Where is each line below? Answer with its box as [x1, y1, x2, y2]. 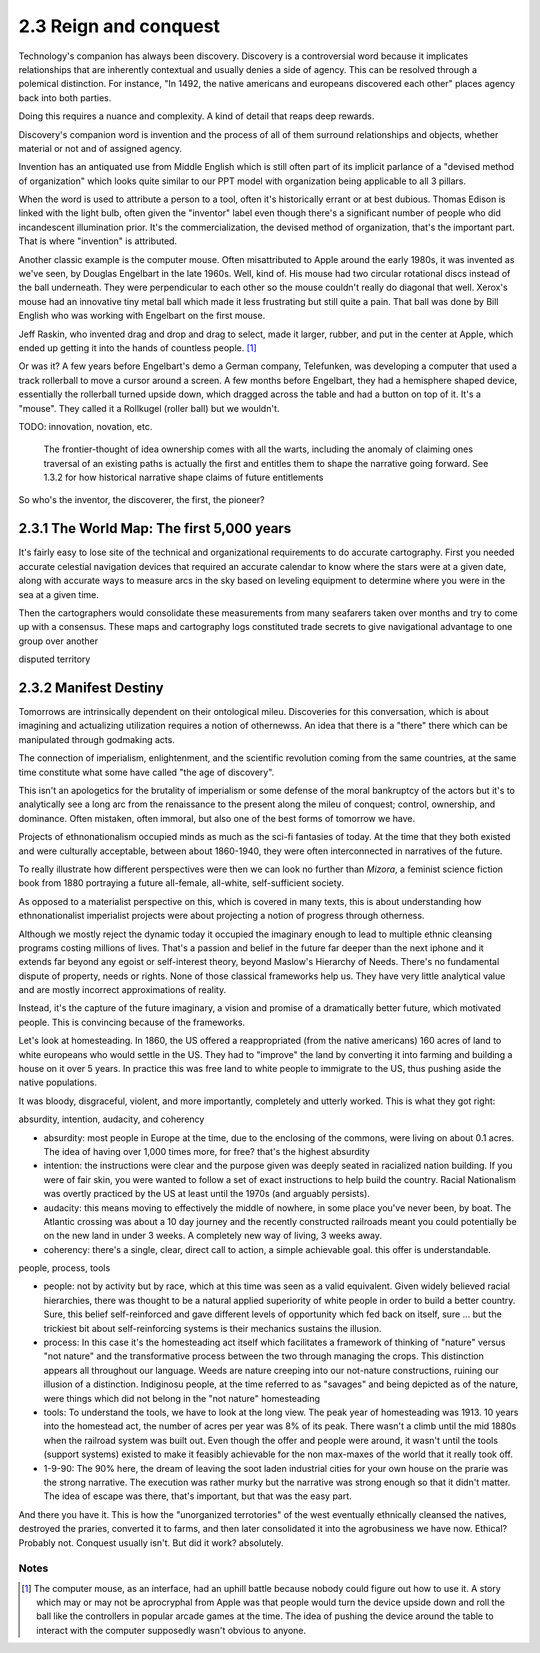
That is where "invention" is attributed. [18, 235, 178, 247]
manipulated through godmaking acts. [18, 733, 175, 745]
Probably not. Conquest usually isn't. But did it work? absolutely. [18, 1536, 284, 1549]
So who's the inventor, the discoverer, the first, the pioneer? [18, 494, 265, 506]
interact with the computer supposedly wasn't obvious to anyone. [36, 1624, 307, 1636]
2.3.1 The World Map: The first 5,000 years [18, 520, 292, 537]
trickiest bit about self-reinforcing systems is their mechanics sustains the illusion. [43, 1322, 382, 1334]
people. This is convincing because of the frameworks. [18, 1016, 245, 1028]
